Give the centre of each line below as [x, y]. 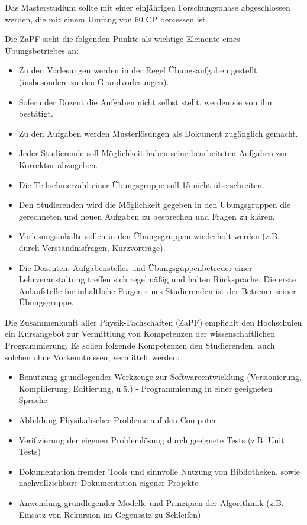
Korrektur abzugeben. [58, 164]
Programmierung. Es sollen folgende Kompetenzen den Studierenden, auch [140, 345]
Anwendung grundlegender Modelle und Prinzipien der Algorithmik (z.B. [151, 503]
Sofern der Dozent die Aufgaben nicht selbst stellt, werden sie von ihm [146, 102]
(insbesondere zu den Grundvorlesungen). [94, 81]
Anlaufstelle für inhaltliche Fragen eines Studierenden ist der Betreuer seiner [157, 290]
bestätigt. [36, 113]
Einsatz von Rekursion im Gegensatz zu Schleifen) [110, 514]
